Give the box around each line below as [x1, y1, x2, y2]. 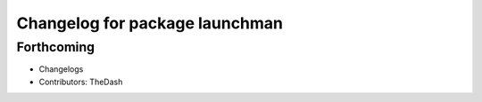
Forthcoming [16, 39, 96, 55]
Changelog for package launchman [16, 13, 284, 33]
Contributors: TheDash [38, 76, 123, 87]
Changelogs [38, 64, 84, 75]
